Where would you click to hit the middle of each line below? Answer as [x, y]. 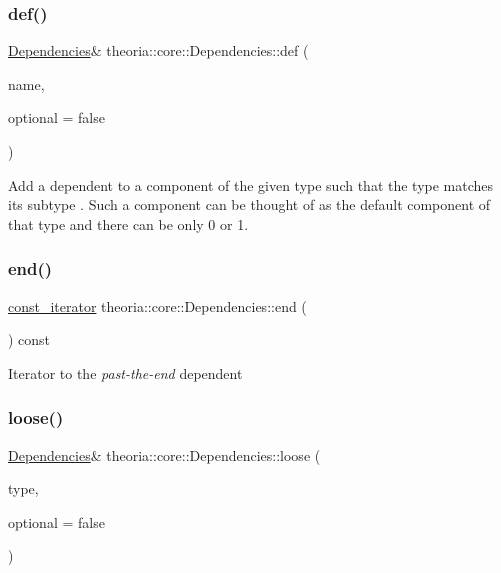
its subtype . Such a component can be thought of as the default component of [249, 204]
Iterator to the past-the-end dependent [125, 372]
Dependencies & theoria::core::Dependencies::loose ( [164, 454]
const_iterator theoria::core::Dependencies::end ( [157, 305]
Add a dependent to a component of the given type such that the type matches [251, 184]
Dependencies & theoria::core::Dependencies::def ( [158, 50]
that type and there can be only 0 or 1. [128, 223]
